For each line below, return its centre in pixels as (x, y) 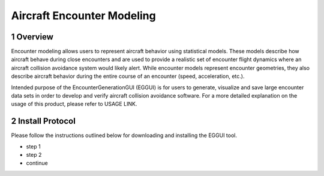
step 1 (34, 146)
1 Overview (32, 37)
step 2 (34, 155)
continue (37, 163)
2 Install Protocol (43, 121)
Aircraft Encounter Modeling (83, 16)
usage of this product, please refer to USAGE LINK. (74, 104)
